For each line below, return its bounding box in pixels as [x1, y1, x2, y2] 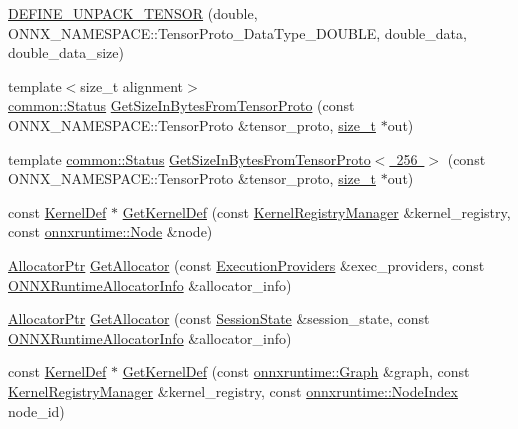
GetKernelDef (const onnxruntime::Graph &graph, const [122, 361, 470, 382]
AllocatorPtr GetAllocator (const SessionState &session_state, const [8, 308, 430, 329]
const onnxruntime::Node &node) [8, 221, 213, 242]
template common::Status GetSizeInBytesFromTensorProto [8, 148, 371, 169]
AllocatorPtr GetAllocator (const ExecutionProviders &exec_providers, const [8, 254, 485, 275]
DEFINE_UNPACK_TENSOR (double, [8, 3, 258, 23]
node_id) [8, 400, 65, 421]
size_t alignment [80, 75, 184, 96]
